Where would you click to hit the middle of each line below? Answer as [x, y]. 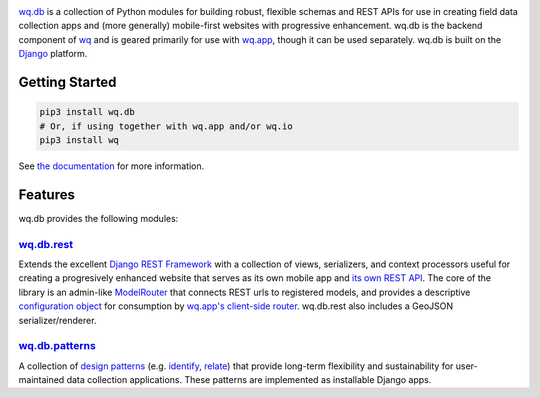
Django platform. [53, 54]
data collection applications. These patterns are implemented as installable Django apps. [249, 380]
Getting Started [67, 81]
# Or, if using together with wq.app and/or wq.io [166, 126]
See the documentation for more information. [111, 166]
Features [46, 194]
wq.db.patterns [57, 346]
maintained [41, 380]
